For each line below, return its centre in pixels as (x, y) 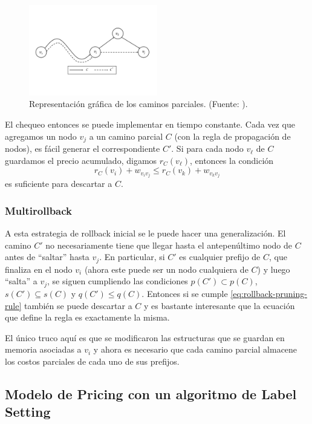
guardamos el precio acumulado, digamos (81, 160)
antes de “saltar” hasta (47, 257)
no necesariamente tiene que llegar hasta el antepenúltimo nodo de (169, 245)
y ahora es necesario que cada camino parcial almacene (195, 349)
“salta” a (21, 281)
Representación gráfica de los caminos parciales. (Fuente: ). (138, 104)
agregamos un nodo (41, 136)
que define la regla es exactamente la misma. (87, 317)
